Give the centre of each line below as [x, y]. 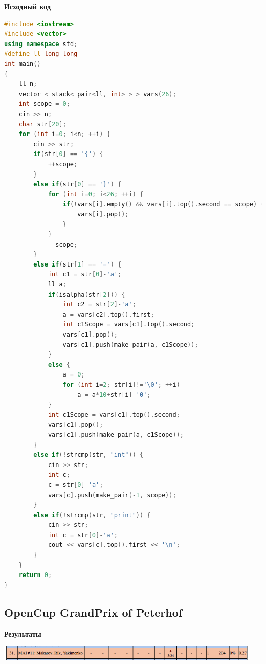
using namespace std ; [41, 44]
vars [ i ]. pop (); [103, 214]
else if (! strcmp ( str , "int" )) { [88, 455]
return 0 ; [35, 575]
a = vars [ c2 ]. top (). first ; [108, 314]
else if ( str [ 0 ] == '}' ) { [77, 184]
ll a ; [57, 285]
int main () [23, 64]
